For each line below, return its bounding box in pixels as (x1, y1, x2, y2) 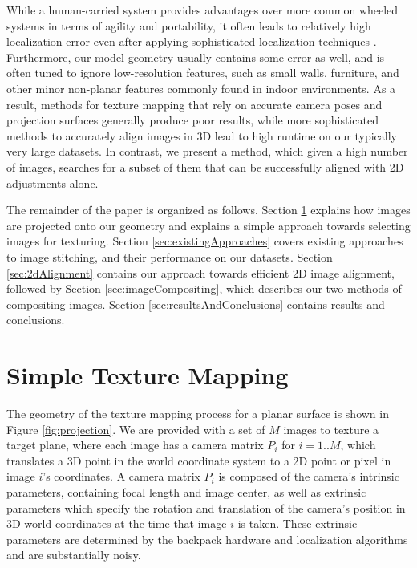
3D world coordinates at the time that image (6, 515, 227, 532)
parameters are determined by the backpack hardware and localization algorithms (6, 530, 408, 547)
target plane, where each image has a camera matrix (6, 436, 264, 453)
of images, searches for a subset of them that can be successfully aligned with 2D (6, 158, 404, 175)
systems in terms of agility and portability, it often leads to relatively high (6, 17, 371, 34)
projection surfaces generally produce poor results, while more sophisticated (6, 112, 379, 128)
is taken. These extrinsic (237, 515, 358, 532)
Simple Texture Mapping (6, 359, 289, 392)
